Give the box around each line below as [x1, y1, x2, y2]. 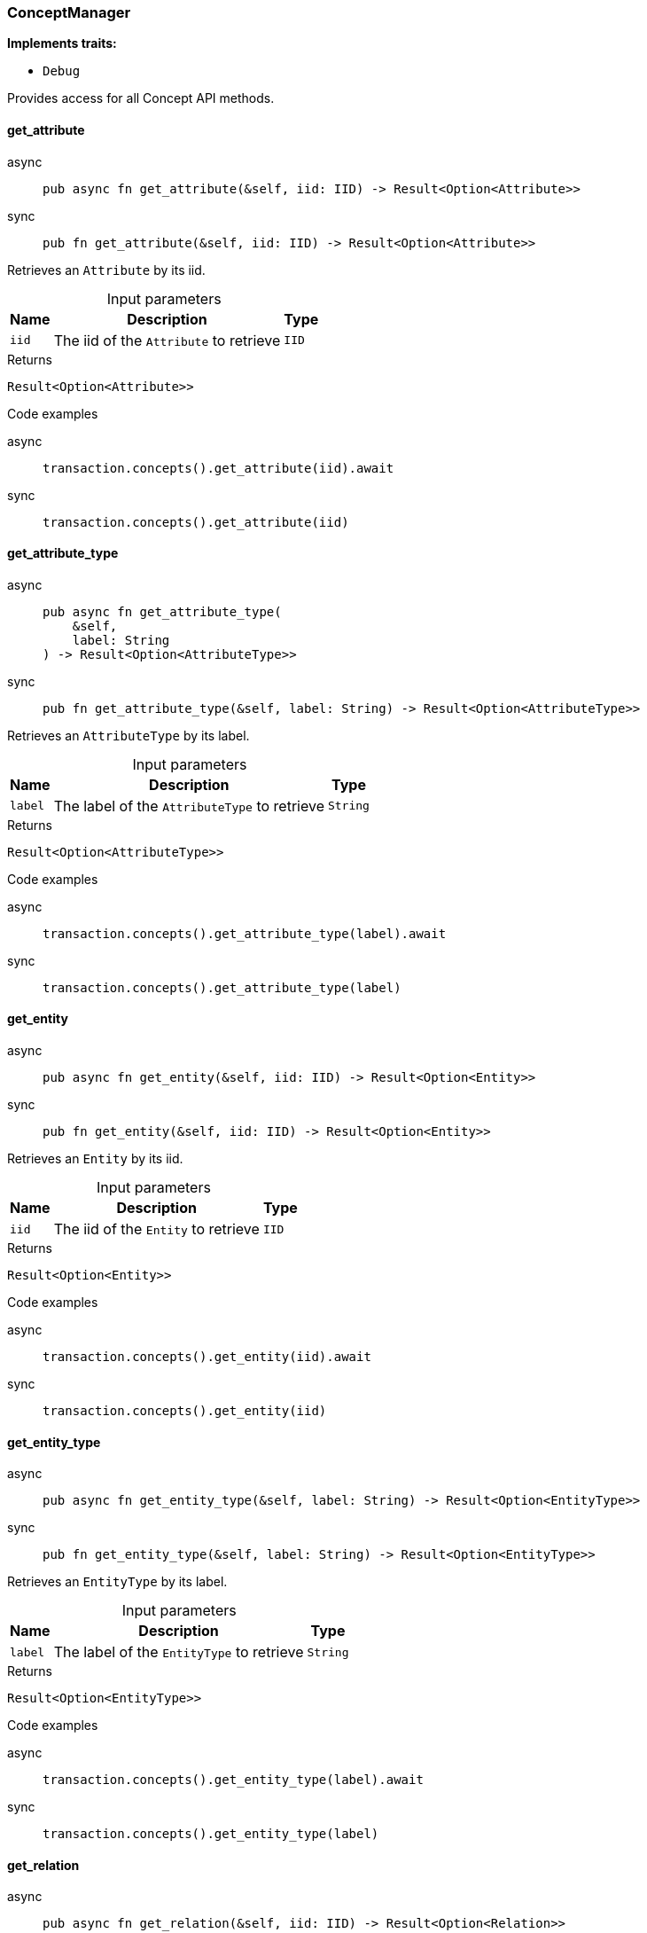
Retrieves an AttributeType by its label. [7, 727, 250, 743]
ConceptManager [7, 4, 131, 21]
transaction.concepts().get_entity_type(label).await [43, 1773, 424, 1788]
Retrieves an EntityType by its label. [7, 1574, 228, 1590]
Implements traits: [7, 35, 117, 51]
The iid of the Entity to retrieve [53, 1220, 260, 1239]
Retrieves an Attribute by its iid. [7, 262, 206, 278]
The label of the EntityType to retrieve [53, 1643, 304, 1662]
